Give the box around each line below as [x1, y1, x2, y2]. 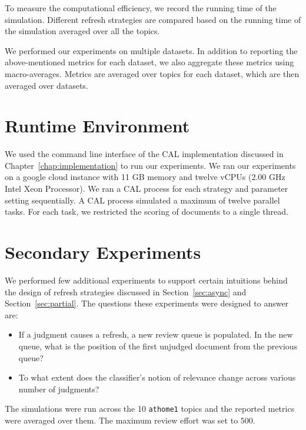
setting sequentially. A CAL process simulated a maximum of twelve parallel [5, 194, 280, 206]
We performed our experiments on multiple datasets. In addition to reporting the [5, 44, 298, 56]
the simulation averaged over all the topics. [5, 25, 160, 37]
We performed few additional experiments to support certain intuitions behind [5, 274, 288, 286]
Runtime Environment [5, 114, 190, 138]
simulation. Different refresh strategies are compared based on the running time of [5, 13, 301, 25]
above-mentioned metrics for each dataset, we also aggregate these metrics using [5, 56, 294, 68]
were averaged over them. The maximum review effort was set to [5, 414, 238, 426]
